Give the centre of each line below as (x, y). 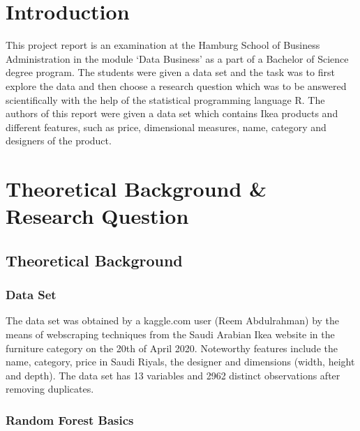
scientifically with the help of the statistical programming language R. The (165, 99)
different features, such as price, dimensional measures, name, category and (166, 127)
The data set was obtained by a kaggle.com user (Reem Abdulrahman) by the (173, 320)
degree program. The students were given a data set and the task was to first (170, 72)
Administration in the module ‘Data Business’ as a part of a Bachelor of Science (177, 58)
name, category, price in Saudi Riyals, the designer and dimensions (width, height (180, 362)
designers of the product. (59, 141)
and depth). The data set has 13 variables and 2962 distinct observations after (173, 375)
